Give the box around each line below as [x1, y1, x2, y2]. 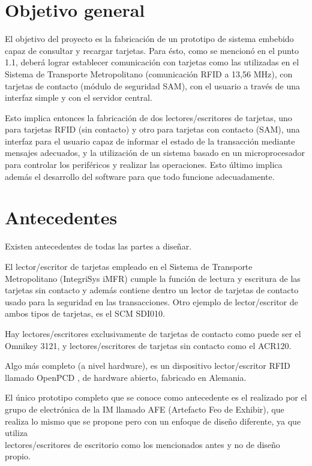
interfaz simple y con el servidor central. [5, 91, 152, 104]
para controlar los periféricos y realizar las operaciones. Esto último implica [5, 158, 283, 171]
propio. [5, 450, 31, 462]
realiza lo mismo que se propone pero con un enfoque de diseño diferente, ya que [5, 414, 301, 427]
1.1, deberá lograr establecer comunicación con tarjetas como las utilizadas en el [5, 56, 299, 68]
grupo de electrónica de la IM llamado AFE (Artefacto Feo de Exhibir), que [5, 402, 284, 415]
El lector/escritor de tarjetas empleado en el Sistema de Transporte [5, 260, 253, 272]
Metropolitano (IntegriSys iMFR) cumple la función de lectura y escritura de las [5, 272, 301, 284]
